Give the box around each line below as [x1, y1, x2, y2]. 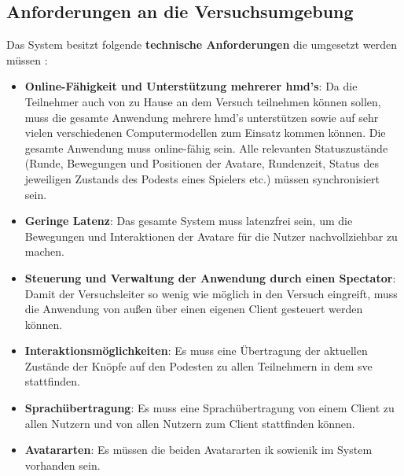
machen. [24, 243, 64, 260]
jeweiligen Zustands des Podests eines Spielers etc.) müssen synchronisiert [24, 170, 380, 186]
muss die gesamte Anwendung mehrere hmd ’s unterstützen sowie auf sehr [24, 109, 379, 125]
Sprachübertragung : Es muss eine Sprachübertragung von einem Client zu [24, 400, 395, 416]
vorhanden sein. [24, 456, 101, 473]
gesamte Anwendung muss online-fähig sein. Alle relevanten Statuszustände [24, 139, 388, 156]
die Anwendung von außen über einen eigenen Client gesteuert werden [24, 301, 363, 317]
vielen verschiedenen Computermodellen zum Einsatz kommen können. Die [24, 124, 386, 141]
